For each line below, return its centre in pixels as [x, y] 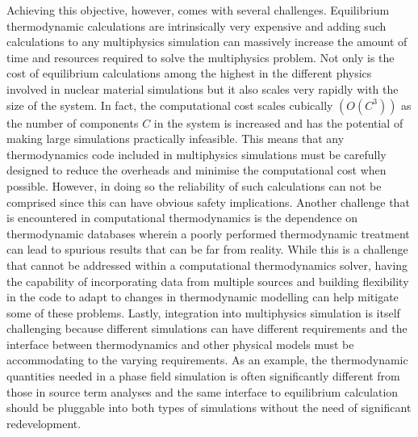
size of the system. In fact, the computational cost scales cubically [170, 105]
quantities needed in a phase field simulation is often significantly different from [203, 376]
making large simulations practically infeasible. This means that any [176, 139]
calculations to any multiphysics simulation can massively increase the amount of [207, 42]
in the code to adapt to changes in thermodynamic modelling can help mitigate [203, 297]
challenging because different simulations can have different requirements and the [207, 328]
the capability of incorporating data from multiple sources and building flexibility [208, 281]
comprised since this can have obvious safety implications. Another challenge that [208, 202]
